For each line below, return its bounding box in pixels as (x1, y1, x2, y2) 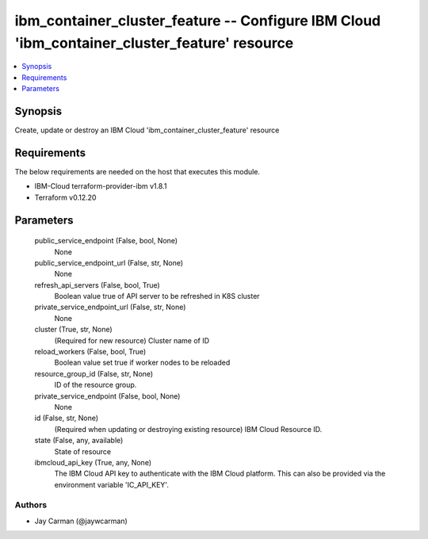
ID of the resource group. (54, 380, 137, 390)
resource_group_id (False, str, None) (34, 369, 154, 378)
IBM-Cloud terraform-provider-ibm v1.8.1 (34, 182, 167, 191)
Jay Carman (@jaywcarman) (34, 516, 128, 526)
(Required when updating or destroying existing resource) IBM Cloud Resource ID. (54, 424, 323, 434)
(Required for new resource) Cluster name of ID (54, 335, 210, 345)
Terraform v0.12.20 (34, 193, 97, 202)
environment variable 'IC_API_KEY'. (54, 480, 170, 489)
